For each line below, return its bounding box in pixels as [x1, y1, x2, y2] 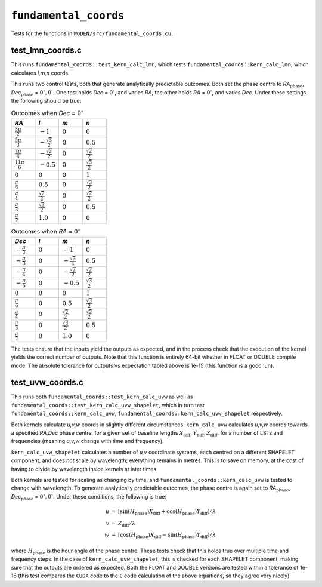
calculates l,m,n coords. [11, 69, 70, 76]
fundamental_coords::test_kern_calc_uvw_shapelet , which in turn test [11, 401, 205, 408]
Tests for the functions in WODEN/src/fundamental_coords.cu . [11, 30, 173, 37]
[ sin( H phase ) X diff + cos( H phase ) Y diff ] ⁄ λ [117, 508, 216, 516]
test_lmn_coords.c [11, 45, 82, 56]
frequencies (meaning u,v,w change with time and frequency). [11, 438, 164, 445]
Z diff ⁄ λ [117, 520, 136, 528]
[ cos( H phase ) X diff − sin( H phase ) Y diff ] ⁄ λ [117, 531, 216, 540]
